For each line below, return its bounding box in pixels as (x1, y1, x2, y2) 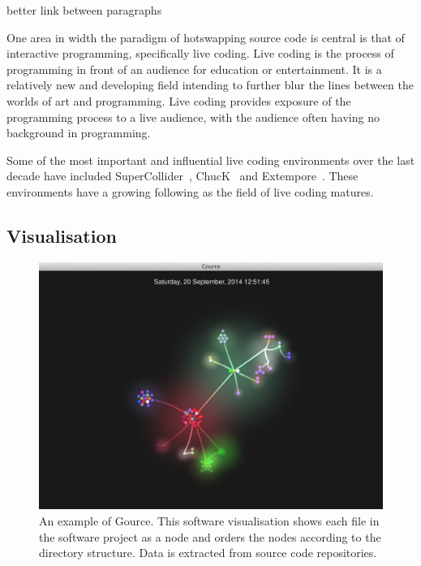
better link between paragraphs (6, 2, 162, 18)
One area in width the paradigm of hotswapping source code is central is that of (6, 28, 405, 45)
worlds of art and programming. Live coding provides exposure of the (6, 92, 351, 109)
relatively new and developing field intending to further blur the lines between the (6, 76, 414, 93)
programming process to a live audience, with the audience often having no (6, 108, 380, 125)
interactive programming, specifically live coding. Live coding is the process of (6, 45, 394, 62)
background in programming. (6, 124, 151, 141)
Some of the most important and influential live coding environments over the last (6, 151, 415, 168)
